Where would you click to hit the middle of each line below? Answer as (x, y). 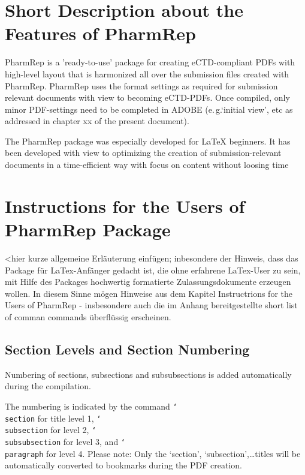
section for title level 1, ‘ (53, 418)
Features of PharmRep (100, 33)
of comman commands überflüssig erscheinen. (88, 316)
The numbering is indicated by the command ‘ (91, 406)
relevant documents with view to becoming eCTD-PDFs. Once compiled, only (147, 97)
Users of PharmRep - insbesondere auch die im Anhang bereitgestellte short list (151, 305)
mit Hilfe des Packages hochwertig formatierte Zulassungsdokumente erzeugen (148, 282)
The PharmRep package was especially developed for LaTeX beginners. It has (148, 141)
